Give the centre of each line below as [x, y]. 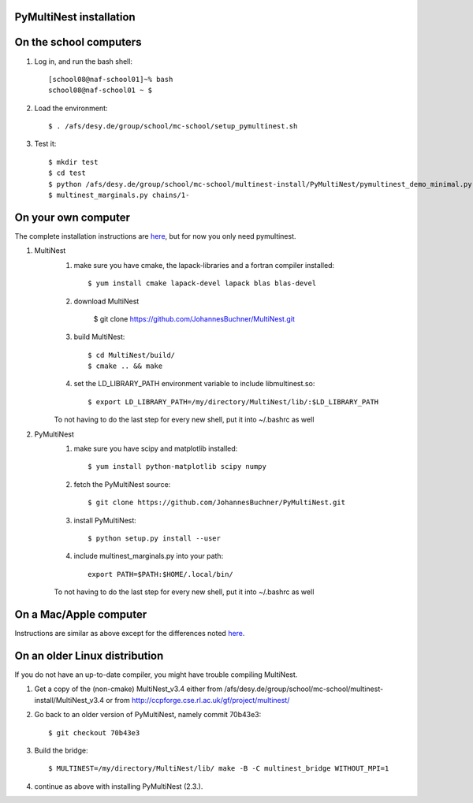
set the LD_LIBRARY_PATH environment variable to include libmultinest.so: [194, 384]
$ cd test [67, 173]
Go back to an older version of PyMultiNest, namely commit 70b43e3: [148, 715]
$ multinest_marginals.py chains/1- [119, 195]
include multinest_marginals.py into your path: [149, 556]
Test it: [45, 144]
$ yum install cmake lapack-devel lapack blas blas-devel [202, 283]
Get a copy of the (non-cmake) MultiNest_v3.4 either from [128, 689]
